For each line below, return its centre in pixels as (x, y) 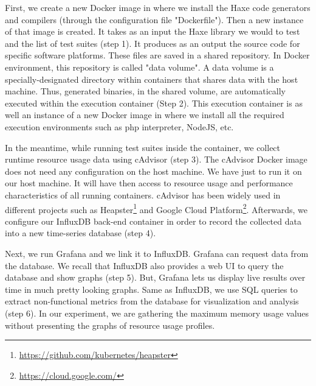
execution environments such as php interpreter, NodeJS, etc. (119, 126)
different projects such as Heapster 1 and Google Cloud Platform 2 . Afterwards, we (156, 208)
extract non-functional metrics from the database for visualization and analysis (152, 301)
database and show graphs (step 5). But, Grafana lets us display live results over (155, 277)
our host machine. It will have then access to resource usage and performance (149, 183)
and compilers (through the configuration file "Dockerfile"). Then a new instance (154, 19)
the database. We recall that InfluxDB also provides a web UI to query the (144, 265)
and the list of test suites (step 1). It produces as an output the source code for (153, 43)
